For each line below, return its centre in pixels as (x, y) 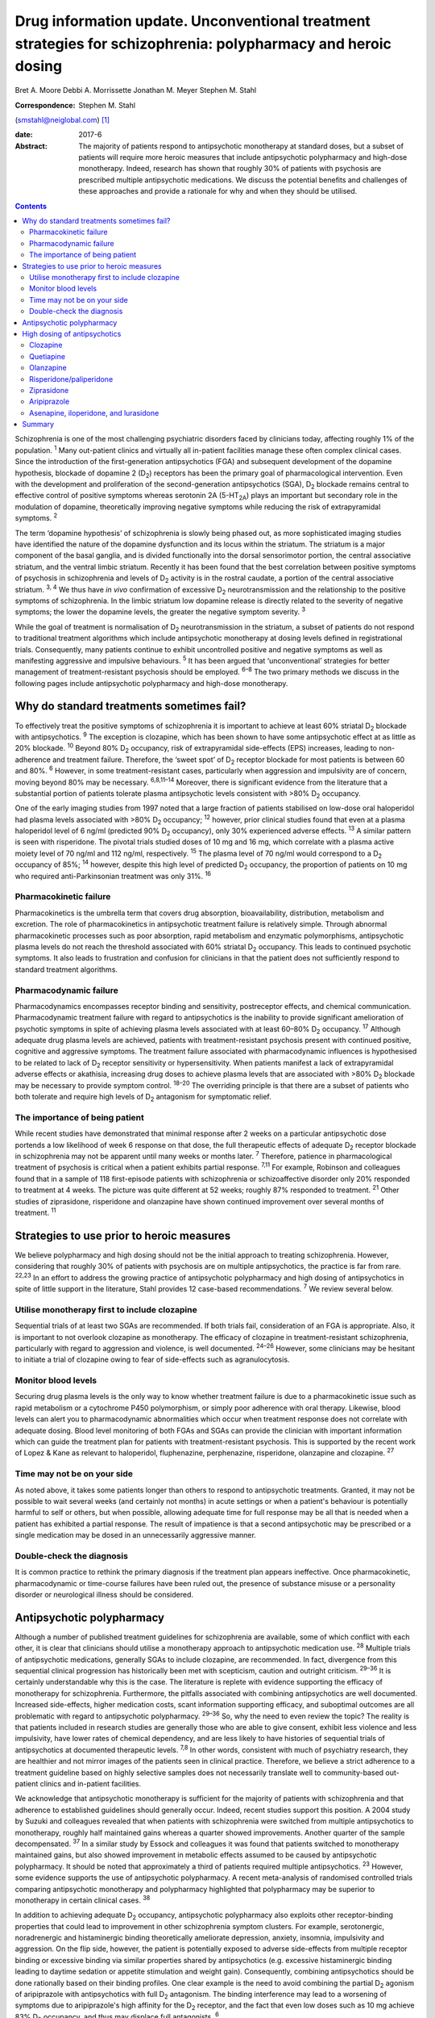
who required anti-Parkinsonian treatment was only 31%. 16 (113, 875)
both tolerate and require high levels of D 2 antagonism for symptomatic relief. (143, 1098)
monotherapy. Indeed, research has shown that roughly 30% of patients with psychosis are (230, 169)
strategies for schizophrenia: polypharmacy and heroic (203, 44)
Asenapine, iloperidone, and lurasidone (94, 412)
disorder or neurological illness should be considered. (104, 1595)
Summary (38, 425)
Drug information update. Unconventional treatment (193, 21)
